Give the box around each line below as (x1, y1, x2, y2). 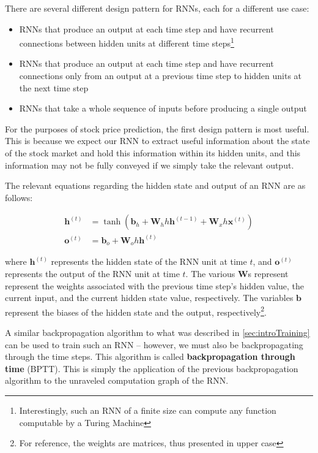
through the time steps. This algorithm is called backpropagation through (5, 350, 295, 363)
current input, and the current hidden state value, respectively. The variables (5, 291, 294, 304)
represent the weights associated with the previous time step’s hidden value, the (5, 279, 305, 292)
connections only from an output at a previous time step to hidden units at (19, 69, 302, 82)
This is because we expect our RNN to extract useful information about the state (5, 134, 310, 147)
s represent (248, 267, 289, 280)
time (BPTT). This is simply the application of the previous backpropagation (5, 362, 298, 375)
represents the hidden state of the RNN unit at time (51, 255, 247, 268)
